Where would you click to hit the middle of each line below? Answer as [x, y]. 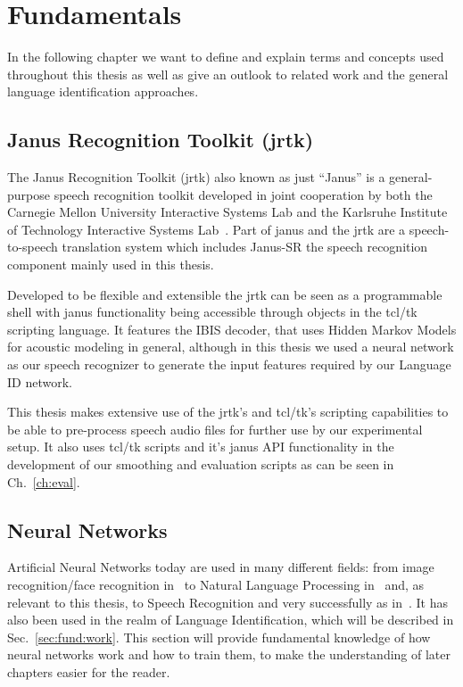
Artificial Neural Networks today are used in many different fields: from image [221, 567]
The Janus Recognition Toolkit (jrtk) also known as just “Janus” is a [196, 177]
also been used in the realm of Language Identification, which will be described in [231, 620]
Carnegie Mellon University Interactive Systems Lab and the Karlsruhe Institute [227, 212]
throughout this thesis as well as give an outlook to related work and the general [228, 74]
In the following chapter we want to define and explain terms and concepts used [226, 57]
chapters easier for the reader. [89, 671]
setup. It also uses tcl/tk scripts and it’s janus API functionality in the [201, 447]
